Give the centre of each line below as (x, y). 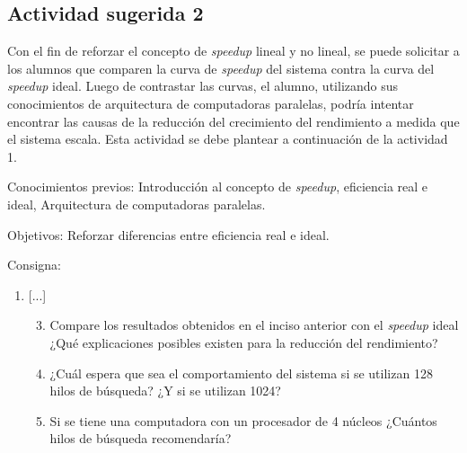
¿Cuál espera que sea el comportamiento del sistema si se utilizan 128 (241, 373)
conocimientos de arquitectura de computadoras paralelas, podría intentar (211, 103)
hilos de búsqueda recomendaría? (141, 438)
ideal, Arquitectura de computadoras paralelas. (137, 204)
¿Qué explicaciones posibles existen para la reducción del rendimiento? (244, 342)
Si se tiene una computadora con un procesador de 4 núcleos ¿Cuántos (243, 420)
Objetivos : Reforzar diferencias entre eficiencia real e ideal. (168, 234)
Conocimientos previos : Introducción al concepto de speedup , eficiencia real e (218, 187)
